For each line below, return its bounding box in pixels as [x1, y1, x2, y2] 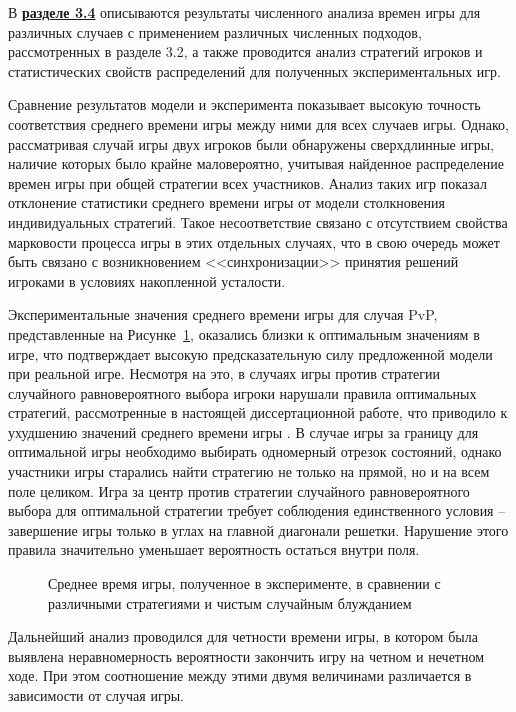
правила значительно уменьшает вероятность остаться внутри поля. [8, 539, 420, 560]
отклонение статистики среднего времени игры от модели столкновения [8, 192, 445, 213]
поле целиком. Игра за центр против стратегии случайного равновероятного [8, 480, 470, 501]
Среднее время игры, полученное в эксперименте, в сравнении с [48, 573, 441, 594]
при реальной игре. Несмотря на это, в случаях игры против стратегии [8, 363, 440, 384]
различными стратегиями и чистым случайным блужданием [48, 592, 412, 613]
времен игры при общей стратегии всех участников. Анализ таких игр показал [8, 172, 487, 193]
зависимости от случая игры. [8, 685, 184, 705]
